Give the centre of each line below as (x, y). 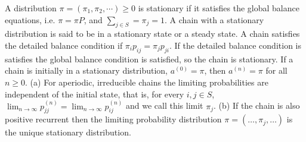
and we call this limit (164, 105)
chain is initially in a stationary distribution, (86, 70)
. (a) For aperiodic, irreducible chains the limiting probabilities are (147, 82)
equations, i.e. (30, 19)
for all (276, 70)
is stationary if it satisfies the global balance (219, 8)
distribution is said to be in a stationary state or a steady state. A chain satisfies (152, 34)
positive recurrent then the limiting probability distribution (113, 119)
